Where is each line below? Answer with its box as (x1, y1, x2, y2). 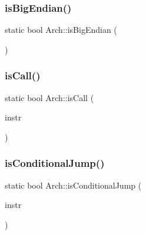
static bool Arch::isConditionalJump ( (5, 179, 142, 191)
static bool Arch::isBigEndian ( (5, 23, 117, 36)
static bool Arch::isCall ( (5, 91, 94, 103)
